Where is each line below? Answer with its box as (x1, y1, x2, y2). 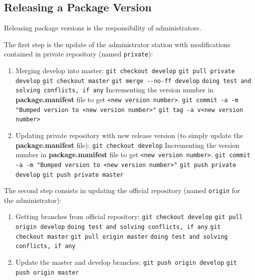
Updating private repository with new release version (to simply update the (15, 130, 243, 140)
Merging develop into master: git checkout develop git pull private (15, 65, 235, 76)
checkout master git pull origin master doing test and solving (15, 233, 228, 240)
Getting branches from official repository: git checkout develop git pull (15, 211, 243, 222)
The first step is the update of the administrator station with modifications (4, 39, 230, 49)
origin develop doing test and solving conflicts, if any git (15, 224, 221, 231)
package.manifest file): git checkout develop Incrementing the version (15, 140, 240, 150)
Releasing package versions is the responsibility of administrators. (4, 23, 201, 33)
